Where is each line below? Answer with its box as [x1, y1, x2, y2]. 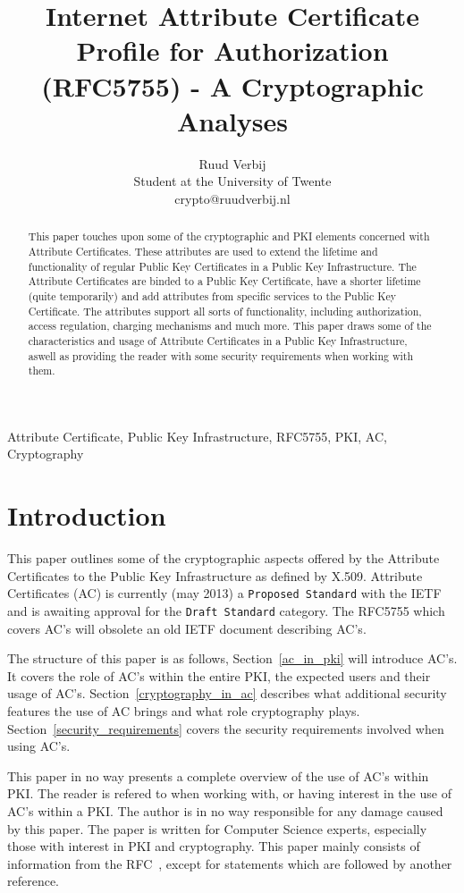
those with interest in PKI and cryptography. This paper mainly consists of [7, 837, 420, 855]
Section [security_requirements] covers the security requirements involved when [7, 719, 444, 737]
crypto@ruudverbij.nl [174, 189, 291, 207]
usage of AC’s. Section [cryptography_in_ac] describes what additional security [7, 684, 447, 703]
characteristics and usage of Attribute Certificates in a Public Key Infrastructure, [28, 333, 408, 348]
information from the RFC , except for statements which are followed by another [7, 854, 452, 872]
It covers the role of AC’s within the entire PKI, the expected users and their [7, 666, 431, 685]
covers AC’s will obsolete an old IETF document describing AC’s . [7, 619, 367, 637]
